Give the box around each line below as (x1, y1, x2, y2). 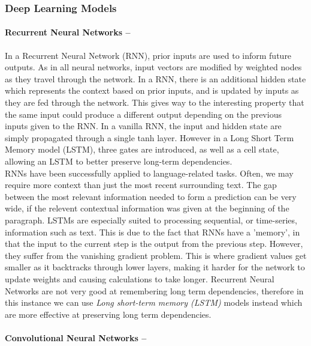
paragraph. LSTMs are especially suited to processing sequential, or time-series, (5, 213, 297, 226)
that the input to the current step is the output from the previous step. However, (5, 237, 303, 250)
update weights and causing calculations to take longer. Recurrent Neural (5, 272, 274, 285)
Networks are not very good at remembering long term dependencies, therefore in (5, 284, 304, 297)
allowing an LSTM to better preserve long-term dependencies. (5, 154, 233, 167)
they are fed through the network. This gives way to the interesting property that (5, 96, 304, 109)
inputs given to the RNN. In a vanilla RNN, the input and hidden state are (5, 120, 282, 132)
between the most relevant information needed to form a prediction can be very (5, 190, 297, 202)
